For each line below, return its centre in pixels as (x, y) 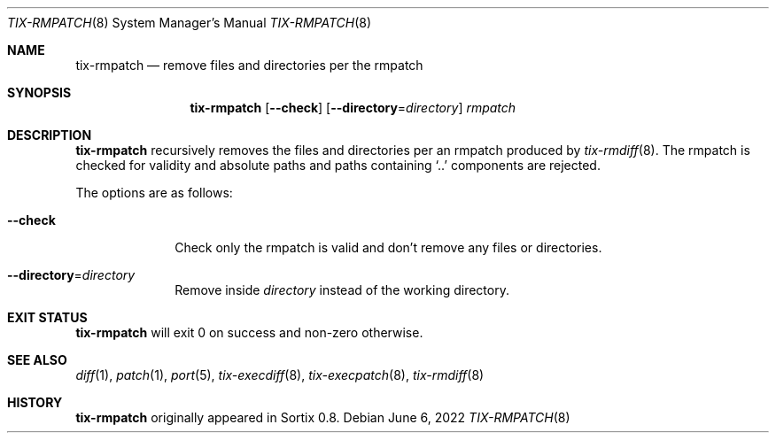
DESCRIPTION (50, 135)
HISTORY (35, 402)
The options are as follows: (154, 193)
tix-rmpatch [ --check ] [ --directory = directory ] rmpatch (353, 108)
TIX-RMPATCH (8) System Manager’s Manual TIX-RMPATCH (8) (190, 23)
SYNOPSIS (39, 93)
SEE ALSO (37, 360)
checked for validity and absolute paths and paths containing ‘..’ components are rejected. (338, 165)
